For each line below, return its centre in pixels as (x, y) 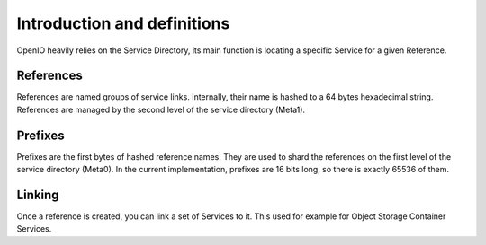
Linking (38, 194)
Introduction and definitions (123, 23)
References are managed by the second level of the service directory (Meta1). (161, 109)
